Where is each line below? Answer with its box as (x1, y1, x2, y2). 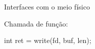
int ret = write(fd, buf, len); (4, 35, 91, 45)
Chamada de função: (4, 18, 68, 28)
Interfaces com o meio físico (4, 1, 90, 11)
